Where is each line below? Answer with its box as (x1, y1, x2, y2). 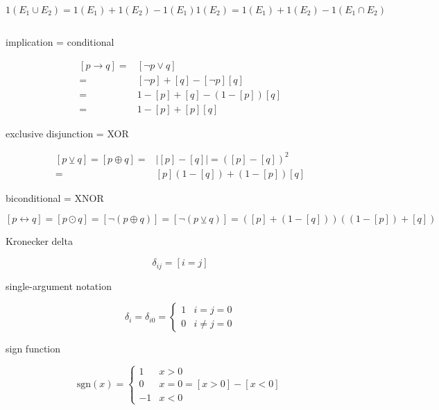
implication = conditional (6, 35, 114, 49)
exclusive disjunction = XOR (6, 126, 129, 140)
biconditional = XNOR (6, 190, 104, 205)
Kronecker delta (6, 234, 73, 248)
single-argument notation (6, 278, 112, 293)
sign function (6, 341, 61, 356)
